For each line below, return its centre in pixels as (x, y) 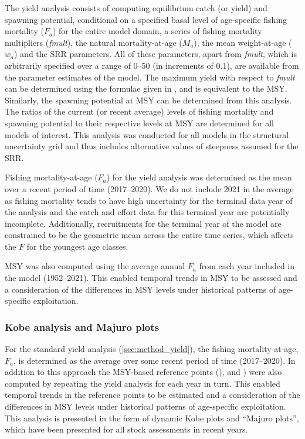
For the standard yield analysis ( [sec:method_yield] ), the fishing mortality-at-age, (152, 349)
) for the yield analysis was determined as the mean (199, 177)
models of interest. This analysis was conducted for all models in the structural (147, 134)
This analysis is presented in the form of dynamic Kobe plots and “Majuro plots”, (152, 418)
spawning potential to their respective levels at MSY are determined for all (139, 123)
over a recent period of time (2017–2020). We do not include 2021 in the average (149, 188)
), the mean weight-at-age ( (243, 42)
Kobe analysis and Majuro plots (82, 326)
